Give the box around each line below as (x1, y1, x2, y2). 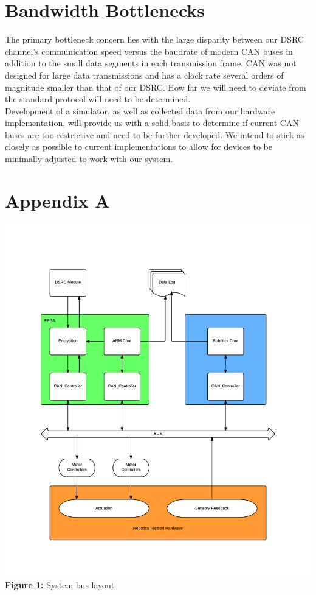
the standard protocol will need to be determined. (5, 93, 191, 105)
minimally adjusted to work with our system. (5, 152, 173, 165)
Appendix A (5, 188, 110, 213)
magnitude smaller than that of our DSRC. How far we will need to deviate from (5, 80, 306, 93)
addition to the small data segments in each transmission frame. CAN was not (5, 57, 297, 69)
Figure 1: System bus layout (5, 578, 115, 591)
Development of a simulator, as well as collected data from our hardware (5, 104, 275, 117)
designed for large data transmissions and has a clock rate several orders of (5, 68, 284, 81)
